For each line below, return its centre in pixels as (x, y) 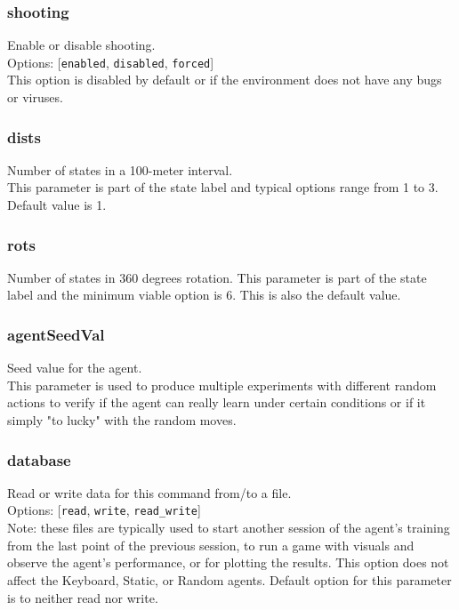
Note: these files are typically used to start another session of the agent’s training (229, 528)
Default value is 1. (57, 205)
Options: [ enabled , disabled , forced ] (111, 62)
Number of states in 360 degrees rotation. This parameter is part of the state (217, 277)
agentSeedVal (56, 334)
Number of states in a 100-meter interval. (120, 169)
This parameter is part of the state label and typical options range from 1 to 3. (223, 187)
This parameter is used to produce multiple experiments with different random (222, 385)
